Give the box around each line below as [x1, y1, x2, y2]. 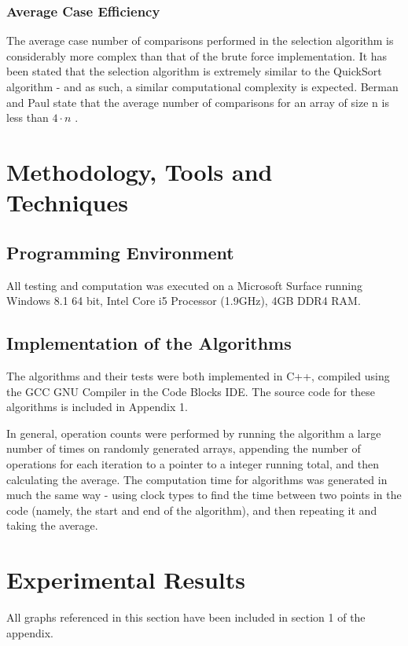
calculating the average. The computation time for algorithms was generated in [6, 471, 388, 487]
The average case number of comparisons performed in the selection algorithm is [6, 32, 394, 49]
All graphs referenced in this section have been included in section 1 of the [6, 609, 366, 625]
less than [6, 109, 49, 126]
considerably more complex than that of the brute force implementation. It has [6, 47, 388, 64]
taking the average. [6, 517, 98, 534]
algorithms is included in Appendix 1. [6, 398, 188, 415]
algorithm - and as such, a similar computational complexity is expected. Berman [6, 79, 399, 94]
